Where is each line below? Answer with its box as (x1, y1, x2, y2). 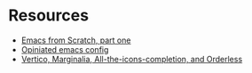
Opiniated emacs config (20, 44, 109, 54)
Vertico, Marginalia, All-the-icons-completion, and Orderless (20, 53, 243, 64)
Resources (8, 5, 90, 26)
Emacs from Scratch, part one (20, 35, 131, 45)
